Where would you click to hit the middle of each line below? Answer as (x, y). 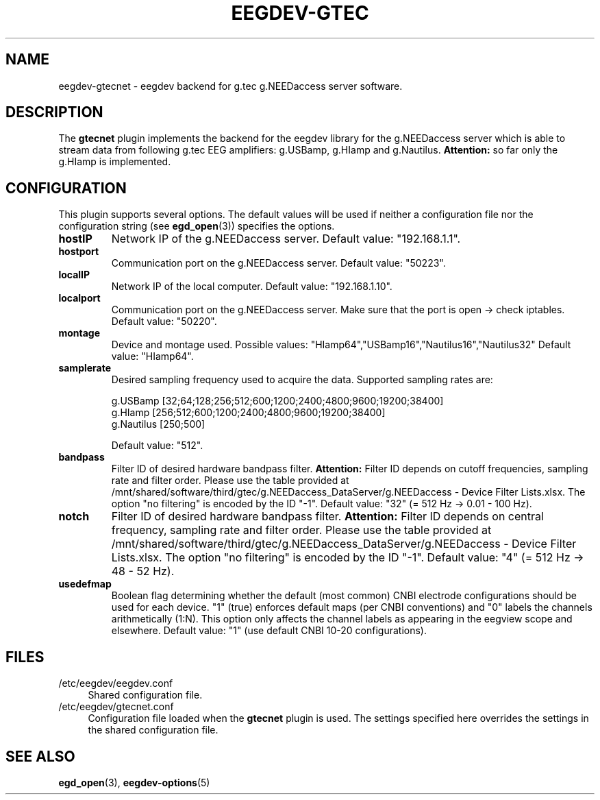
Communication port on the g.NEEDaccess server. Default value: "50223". (278, 263)
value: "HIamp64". (152, 356)
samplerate (85, 368)
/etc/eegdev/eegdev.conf (116, 683)
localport (79, 298)
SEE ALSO (40, 756)
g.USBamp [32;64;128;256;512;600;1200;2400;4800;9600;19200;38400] (277, 401)
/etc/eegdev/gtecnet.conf (116, 707)
